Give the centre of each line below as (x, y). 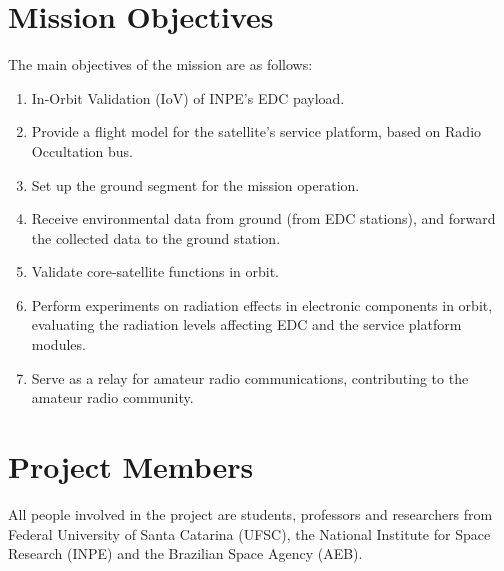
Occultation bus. (82, 150)
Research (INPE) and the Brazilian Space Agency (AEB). (185, 553)
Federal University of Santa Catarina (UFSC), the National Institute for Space (249, 533)
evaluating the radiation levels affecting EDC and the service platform (246, 324)
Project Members (131, 466)
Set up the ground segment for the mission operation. (195, 184)
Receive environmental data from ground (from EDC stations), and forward (263, 218)
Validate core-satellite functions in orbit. (155, 271)
